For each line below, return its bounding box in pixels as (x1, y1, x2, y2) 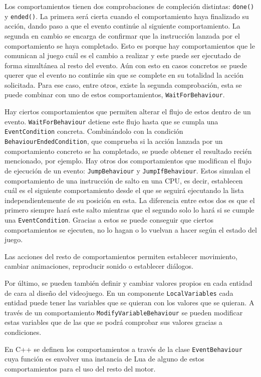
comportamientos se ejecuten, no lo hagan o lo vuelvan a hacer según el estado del (5, 224, 257, 235)
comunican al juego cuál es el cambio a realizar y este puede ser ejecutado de (5, 50, 241, 61)
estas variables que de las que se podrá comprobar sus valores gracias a (5, 317, 222, 327)
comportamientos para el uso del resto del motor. (5, 363, 156, 373)
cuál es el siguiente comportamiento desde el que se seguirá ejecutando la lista (5, 185, 244, 196)
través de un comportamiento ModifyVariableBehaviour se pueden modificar (5, 307, 243, 317)
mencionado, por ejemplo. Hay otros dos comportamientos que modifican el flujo (5, 155, 251, 166)
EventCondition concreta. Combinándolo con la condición (5, 126, 183, 136)
